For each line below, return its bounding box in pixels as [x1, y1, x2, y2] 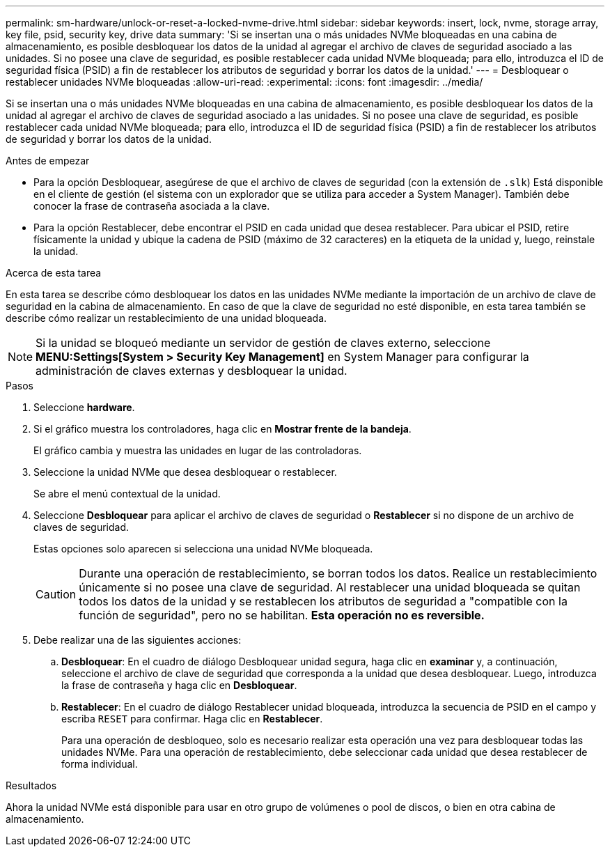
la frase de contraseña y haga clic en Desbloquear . [61, 679, 297, 691]
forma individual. [61, 758, 138, 770]
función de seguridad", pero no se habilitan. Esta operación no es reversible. [79, 608, 485, 622]
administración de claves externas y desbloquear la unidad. [36, 364, 347, 378]
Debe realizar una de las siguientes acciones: [33, 634, 242, 646]
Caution [36, 587, 77, 601]
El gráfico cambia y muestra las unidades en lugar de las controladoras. [33, 444, 362, 456]
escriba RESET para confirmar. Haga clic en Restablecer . [61, 713, 323, 725]
